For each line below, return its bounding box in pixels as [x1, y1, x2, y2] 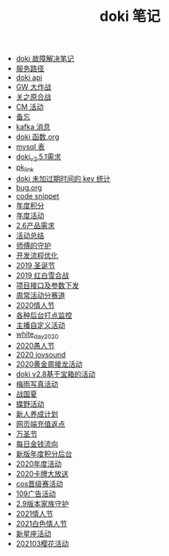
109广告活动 [15, 488, 57, 499]
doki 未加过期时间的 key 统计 [15, 173, 111, 183]
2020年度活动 [15, 459, 62, 468]
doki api [15, 73, 42, 82]
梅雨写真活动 [15, 379, 58, 388]
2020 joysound [15, 349, 66, 359]
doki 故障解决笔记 [15, 53, 74, 64]
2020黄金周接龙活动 [15, 359, 83, 369]
